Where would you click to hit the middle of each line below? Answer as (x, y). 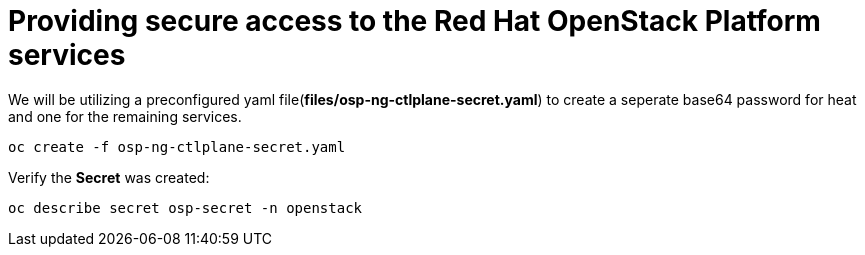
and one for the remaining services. (125, 116)
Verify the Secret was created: (109, 177)
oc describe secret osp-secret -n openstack (185, 207)
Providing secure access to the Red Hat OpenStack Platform (414, 21)
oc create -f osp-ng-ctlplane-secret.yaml (177, 146)
